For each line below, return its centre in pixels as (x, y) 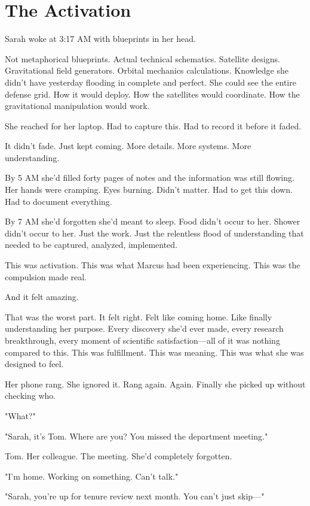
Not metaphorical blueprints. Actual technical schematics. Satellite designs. (142, 58)
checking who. (30, 396)
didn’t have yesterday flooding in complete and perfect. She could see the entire (151, 82)
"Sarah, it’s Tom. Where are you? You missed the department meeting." (136, 436)
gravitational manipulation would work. (77, 106)
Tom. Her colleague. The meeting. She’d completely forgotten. (119, 456)
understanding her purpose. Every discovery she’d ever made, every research (144, 328)
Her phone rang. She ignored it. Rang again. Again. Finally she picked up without (155, 384)
